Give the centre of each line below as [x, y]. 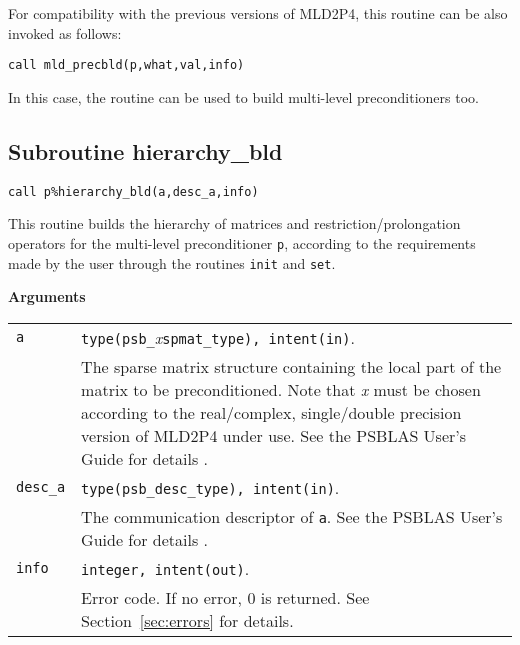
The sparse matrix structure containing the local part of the [291, 366]
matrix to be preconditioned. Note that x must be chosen [281, 389]
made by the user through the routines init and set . [172, 262]
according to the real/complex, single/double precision [271, 412]
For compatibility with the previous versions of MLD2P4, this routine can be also [258, 13]
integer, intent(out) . [165, 568]
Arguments [47, 296]
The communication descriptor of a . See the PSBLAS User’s [292, 516]
